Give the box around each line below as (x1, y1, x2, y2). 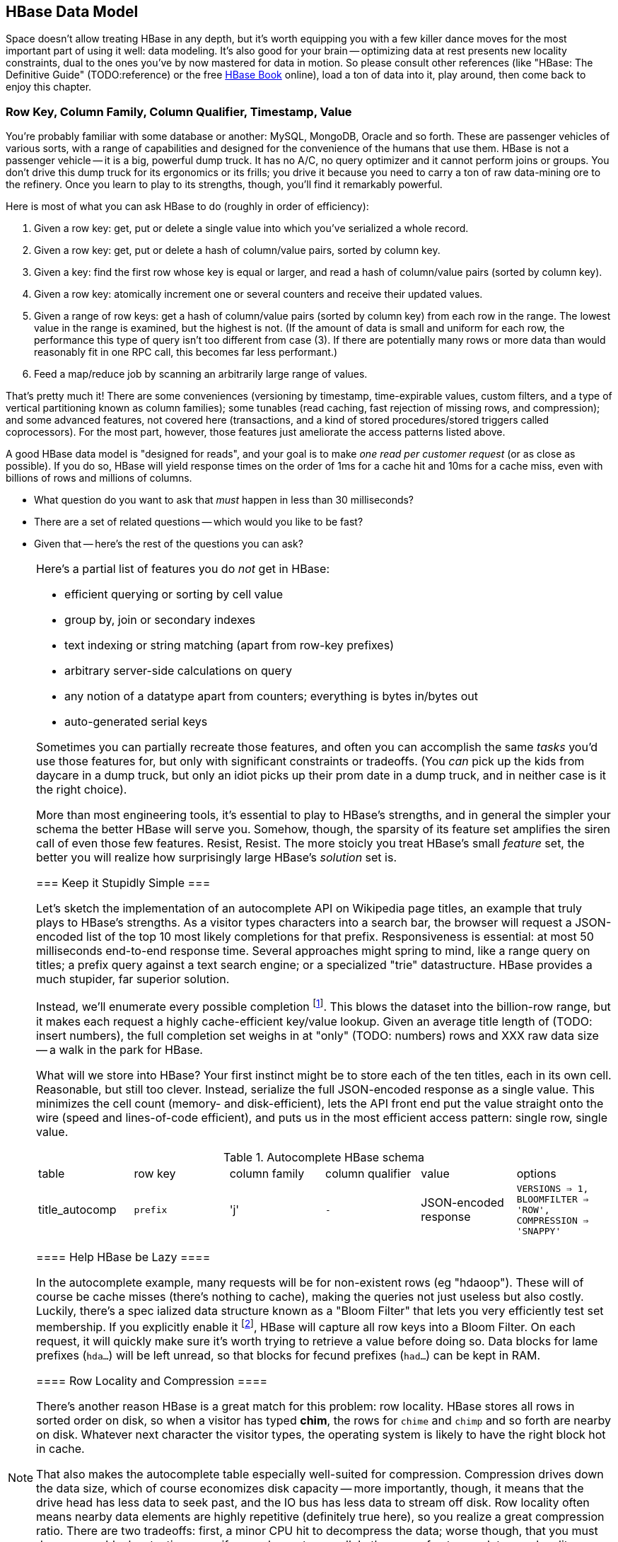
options (516, 1166, 556, 1181)
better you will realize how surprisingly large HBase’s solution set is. (36, 850, 397, 865)
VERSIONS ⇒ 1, (516, 1183, 589, 1194)
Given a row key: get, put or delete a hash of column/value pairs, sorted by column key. (34, 244, 441, 257)
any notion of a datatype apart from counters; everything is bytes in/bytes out (64, 689, 478, 704)
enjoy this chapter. (6, 81, 92, 93)
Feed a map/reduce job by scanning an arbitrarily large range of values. (34, 368, 368, 381)
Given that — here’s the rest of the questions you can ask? (34, 538, 303, 550)
